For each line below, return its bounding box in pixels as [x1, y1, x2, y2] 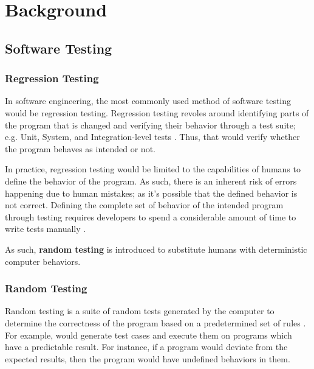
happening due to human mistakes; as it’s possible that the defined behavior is [5, 186, 298, 199]
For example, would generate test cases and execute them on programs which [5, 328, 292, 341]
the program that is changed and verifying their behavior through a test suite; [5, 118, 296, 131]
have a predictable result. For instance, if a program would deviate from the [5, 340, 288, 353]
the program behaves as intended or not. [5, 142, 155, 155]
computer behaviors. [5, 255, 81, 267]
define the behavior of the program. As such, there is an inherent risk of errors [5, 174, 297, 187]
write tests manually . [5, 222, 86, 235]
